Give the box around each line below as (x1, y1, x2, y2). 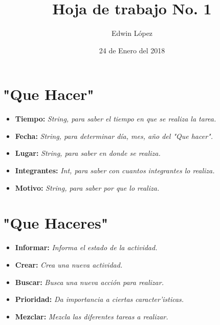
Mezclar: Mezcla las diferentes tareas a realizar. (15, 311, 168, 321)
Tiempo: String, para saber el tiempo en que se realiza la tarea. (15, 113, 216, 124)
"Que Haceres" (3, 212, 108, 233)
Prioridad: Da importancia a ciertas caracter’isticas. (15, 294, 184, 304)
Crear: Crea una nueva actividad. (15, 259, 123, 270)
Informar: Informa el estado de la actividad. (15, 242, 158, 253)
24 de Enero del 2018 (99, 45, 165, 55)
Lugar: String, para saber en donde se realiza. (15, 148, 161, 158)
